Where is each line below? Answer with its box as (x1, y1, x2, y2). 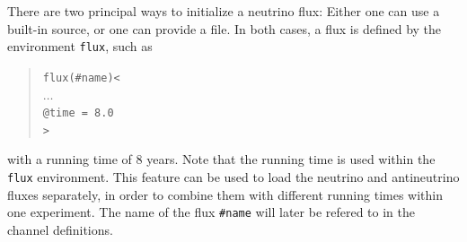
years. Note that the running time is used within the (146, 150, 436, 169)
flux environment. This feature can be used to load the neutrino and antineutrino (7, 168, 460, 186)
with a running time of (7, 150, 132, 169)
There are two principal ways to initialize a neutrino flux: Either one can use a (7, 2, 440, 20)
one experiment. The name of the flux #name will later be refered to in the (7, 203, 416, 221)
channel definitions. (7, 220, 113, 238)
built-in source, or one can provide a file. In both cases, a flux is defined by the (7, 19, 442, 38)
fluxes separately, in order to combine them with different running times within (7, 185, 444, 203)
